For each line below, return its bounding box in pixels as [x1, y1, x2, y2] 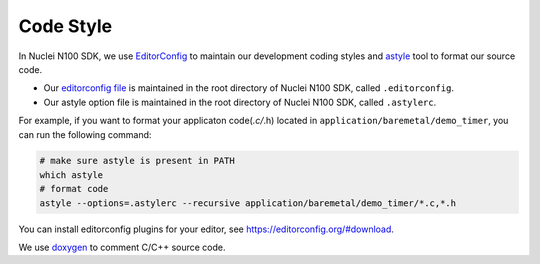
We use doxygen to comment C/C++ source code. [18, 241, 226, 254]
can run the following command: [18, 128, 152, 140]
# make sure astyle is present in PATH [39, 155, 235, 167]
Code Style [18, 15, 113, 37]
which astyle [39, 169, 104, 180]
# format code [39, 183, 109, 195]
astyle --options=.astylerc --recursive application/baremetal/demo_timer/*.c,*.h [39, 197, 457, 209]
